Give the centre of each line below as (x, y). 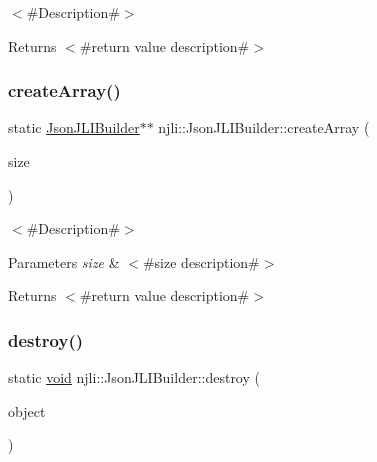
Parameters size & (64, 261)
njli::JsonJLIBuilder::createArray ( (264, 127)
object (27, 410)
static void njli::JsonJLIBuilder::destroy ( (134, 377)
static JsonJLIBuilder (74, 127)
